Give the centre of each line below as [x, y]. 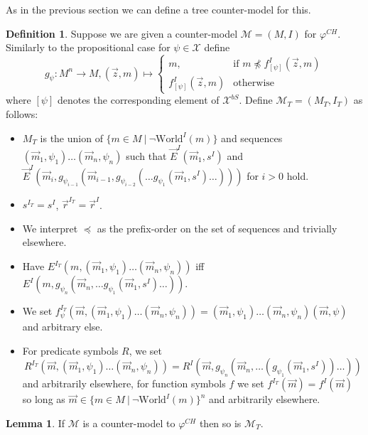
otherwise [254, 84]
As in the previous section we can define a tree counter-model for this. [158, 9]
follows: [22, 113]
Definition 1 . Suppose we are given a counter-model [122, 33]
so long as [44, 399]
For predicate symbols [70, 350]
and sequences [252, 138]
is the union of [71, 138]
